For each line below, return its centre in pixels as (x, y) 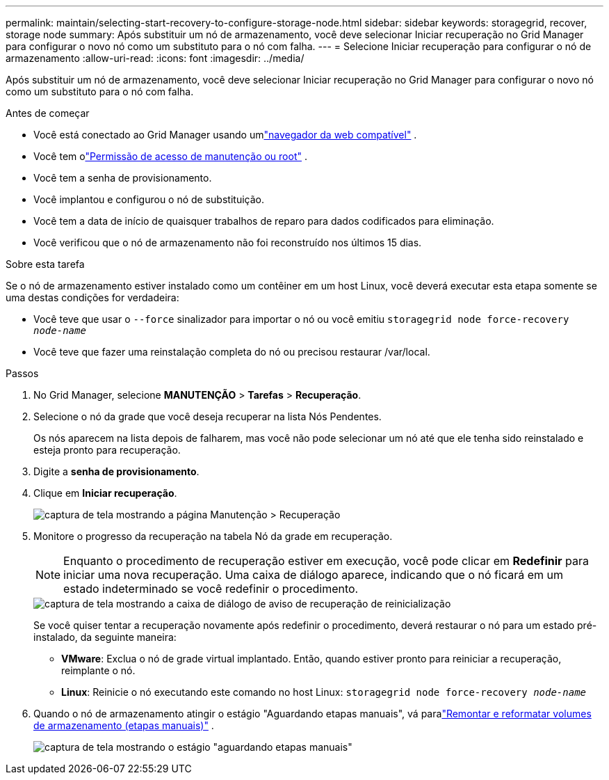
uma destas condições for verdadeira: (92, 297)
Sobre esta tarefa (45, 264)
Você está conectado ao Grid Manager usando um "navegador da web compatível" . (225, 135)
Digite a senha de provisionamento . (116, 471)
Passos (22, 373)
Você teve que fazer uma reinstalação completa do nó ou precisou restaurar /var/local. (232, 352)
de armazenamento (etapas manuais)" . (124, 725)
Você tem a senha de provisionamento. (123, 178)
